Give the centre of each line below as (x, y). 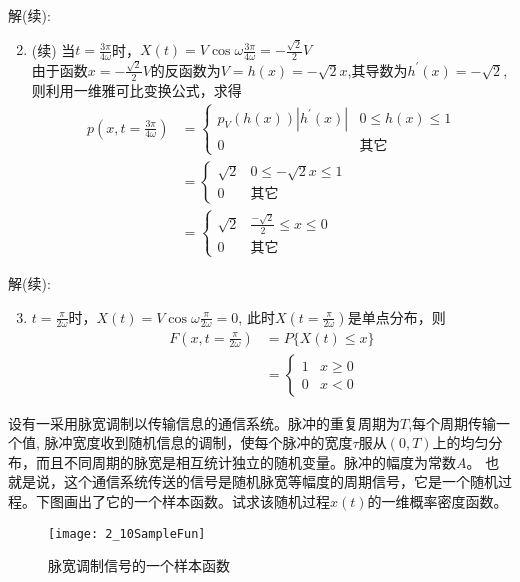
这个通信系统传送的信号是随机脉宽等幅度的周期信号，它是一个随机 (280, 481)
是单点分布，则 (396, 316)
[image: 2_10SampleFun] (127, 533)
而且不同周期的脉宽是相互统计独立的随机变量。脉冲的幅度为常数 (245, 461)
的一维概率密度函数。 (437, 501)
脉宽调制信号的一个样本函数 (139, 565)
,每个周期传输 (452, 422)
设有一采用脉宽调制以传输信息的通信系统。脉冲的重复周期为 (204, 422)
